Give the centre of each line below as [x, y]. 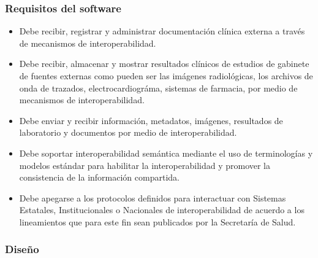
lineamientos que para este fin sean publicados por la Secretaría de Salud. [157, 221]
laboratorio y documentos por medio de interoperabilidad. [128, 132]
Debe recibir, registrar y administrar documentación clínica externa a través [162, 31]
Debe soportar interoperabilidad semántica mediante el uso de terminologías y [166, 153]
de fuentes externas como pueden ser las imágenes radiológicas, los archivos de [166, 76]
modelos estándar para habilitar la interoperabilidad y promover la [145, 165]
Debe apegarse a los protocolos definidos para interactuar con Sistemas [153, 197]
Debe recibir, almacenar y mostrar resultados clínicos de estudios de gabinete [164, 64]
